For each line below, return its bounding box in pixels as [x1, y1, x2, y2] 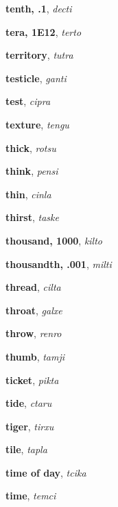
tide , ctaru [5, 396, 52, 410]
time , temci [5, 488, 56, 503]
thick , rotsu [5, 140, 56, 155]
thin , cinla [5, 186, 51, 201]
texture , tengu [5, 117, 69, 131]
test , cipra [5, 94, 51, 108]
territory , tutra [5, 48, 73, 62]
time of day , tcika [5, 465, 86, 479]
